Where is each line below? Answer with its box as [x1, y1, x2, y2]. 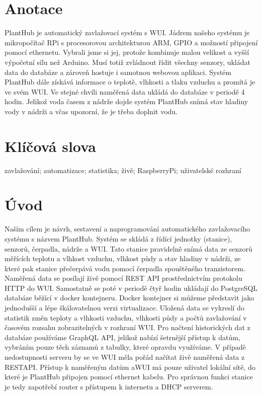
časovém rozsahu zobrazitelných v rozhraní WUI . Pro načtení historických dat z [5, 322, 250, 333]
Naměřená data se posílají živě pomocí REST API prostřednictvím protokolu [5, 273, 242, 283]
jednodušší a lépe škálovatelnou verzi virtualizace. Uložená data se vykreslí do [5, 302, 244, 313]
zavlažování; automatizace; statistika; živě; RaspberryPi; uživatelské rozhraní [5, 165, 241, 175]
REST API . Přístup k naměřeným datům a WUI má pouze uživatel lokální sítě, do [5, 361, 255, 372]
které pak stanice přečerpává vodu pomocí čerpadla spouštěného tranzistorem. [5, 263, 245, 273]
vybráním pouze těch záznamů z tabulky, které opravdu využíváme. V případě [5, 342, 246, 352]
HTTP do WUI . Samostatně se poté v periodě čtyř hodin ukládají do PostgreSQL [5, 282, 258, 293]
